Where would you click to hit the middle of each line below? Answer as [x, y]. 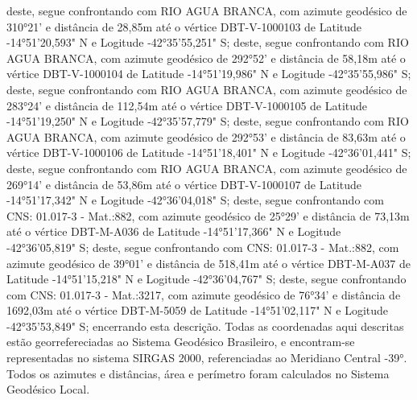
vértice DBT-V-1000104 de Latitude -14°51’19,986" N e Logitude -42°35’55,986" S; [209, 74]
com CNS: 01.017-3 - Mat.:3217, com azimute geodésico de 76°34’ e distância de [204, 294]
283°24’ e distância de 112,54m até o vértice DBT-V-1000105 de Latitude [187, 105]
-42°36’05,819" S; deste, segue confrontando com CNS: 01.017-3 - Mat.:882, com [203, 247]
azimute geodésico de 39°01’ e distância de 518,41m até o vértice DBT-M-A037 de [208, 263]
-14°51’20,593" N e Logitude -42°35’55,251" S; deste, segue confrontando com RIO [208, 42]
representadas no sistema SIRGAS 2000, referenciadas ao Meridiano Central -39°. [207, 358]
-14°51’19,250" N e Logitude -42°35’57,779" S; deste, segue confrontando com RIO [208, 121]
